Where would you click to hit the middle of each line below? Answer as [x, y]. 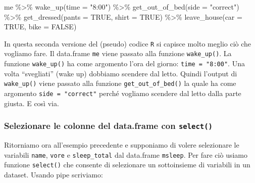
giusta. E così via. [32, 103]
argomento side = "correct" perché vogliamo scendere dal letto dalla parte [123, 93]
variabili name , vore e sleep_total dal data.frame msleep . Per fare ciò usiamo [126, 154]
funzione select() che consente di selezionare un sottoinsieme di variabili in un [127, 165]
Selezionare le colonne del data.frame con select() [108, 126]
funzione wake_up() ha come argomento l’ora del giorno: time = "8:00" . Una [124, 63]
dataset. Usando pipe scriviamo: [54, 174]
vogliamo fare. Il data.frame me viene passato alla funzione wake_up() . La [118, 53]
